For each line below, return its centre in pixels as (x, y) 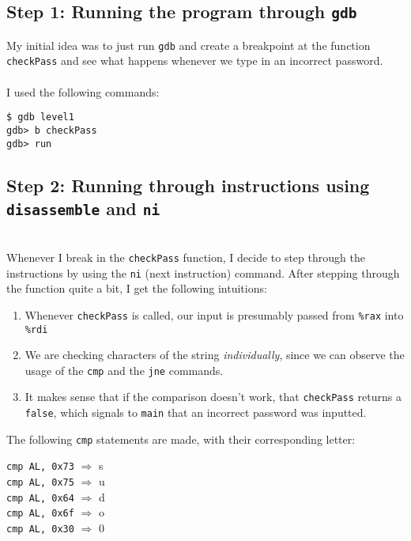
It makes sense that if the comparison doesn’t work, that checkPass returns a (213, 397)
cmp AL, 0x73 (40, 467)
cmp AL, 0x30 (40, 530)
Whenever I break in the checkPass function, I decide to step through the (186, 257)
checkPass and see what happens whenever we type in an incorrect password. (195, 61)
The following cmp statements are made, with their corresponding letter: (181, 439)
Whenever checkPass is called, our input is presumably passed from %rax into (214, 314)
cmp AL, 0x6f (40, 514)
